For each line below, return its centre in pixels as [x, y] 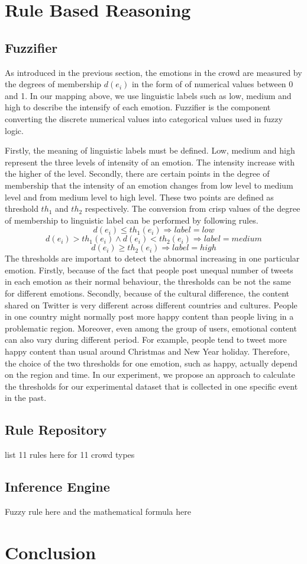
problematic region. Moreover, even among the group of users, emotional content [151, 328]
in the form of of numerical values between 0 [212, 84]
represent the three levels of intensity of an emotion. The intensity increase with [150, 162]
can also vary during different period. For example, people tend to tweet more [146, 340]
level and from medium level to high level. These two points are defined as [139, 197]
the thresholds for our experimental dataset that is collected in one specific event [151, 386]
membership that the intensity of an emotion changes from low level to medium [149, 185]
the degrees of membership [53, 84]
